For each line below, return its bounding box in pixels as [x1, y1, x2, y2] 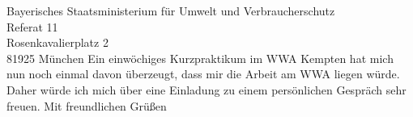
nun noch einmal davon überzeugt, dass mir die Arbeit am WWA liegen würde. [6, 65, 400, 82]
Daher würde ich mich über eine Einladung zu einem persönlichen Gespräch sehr [6, 81, 407, 98]
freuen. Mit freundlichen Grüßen [6, 97, 167, 114]
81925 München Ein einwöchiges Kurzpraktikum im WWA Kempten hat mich [6, 49, 394, 66]
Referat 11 [6, 18, 58, 35]
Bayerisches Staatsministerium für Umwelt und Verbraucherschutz [6, 2, 335, 19]
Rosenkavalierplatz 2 [6, 34, 109, 51]
